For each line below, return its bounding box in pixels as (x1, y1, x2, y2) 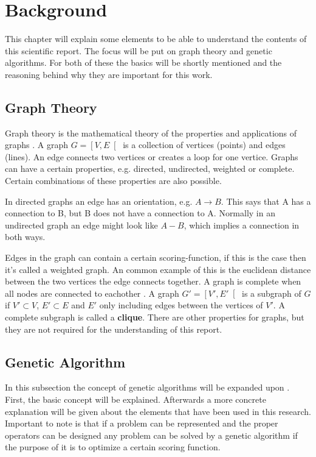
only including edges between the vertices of (99, 299, 263, 311)
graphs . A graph (5, 138, 69, 151)
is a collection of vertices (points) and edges (123, 138, 286, 151)
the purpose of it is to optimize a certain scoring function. (5, 441, 221, 453)
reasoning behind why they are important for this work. (5, 68, 213, 80)
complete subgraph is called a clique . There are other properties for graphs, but (5, 311, 304, 324)
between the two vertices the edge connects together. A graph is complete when (5, 275, 301, 288)
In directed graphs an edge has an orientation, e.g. (5, 194, 193, 207)
